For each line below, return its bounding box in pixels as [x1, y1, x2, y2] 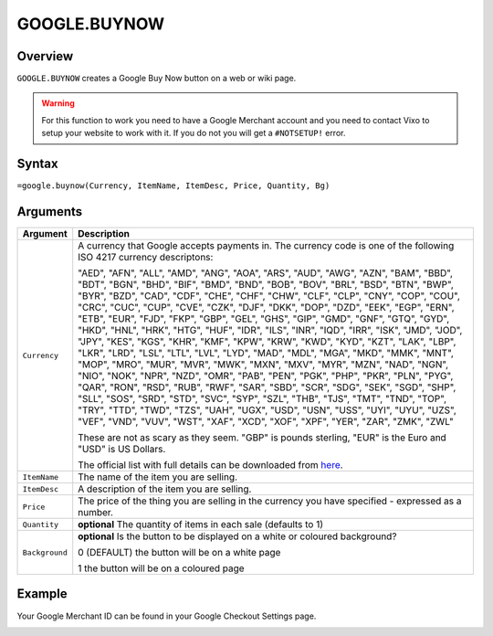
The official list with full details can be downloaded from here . [78, 459, 343, 472]
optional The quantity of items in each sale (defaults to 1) [78, 518, 324, 531]
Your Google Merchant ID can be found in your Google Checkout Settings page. [16, 610, 317, 621]
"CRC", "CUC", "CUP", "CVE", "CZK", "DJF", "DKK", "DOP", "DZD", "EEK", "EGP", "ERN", [78, 302, 456, 314]
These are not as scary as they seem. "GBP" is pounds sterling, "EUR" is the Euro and [78, 431, 446, 444]
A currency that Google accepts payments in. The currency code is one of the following [78, 239, 455, 252]
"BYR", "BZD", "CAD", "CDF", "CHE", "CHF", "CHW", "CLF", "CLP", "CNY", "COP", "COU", [78, 290, 461, 302]
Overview [16, 48, 74, 64]
